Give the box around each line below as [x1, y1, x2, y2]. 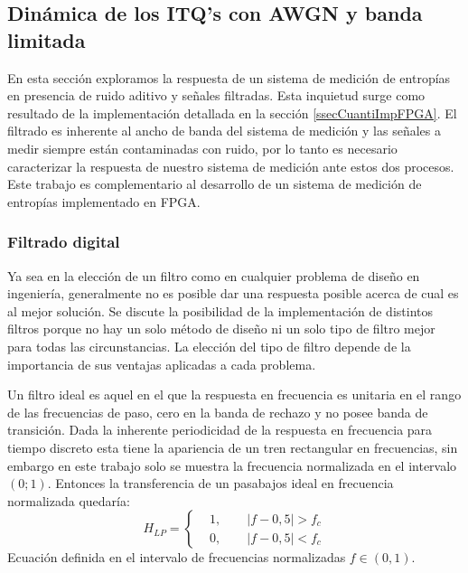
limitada [7, 25, 86, 53]
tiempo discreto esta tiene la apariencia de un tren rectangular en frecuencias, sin [7, 437, 458, 456]
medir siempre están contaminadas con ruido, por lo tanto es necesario [7, 138, 398, 157]
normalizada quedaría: [7, 491, 130, 510]
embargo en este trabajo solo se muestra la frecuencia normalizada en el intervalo [7, 456, 457, 474]
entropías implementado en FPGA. [7, 192, 201, 211]
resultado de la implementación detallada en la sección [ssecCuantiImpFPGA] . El [7, 103, 457, 122]
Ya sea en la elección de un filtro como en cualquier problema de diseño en [7, 266, 420, 285]
